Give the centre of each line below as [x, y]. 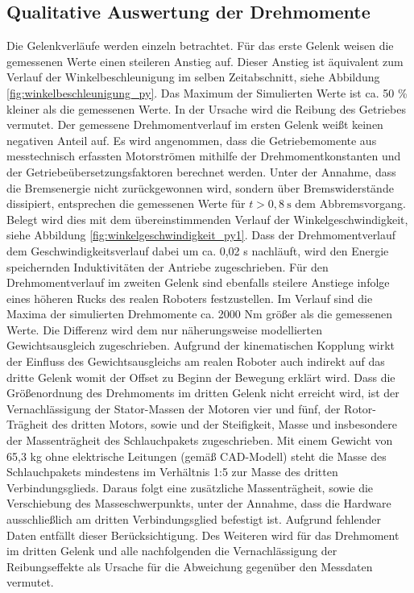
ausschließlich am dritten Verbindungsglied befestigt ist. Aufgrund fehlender [194, 519]
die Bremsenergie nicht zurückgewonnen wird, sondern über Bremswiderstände [200, 187]
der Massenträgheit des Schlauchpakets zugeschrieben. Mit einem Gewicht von [200, 440]
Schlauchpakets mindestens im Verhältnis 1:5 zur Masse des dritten [172, 472]
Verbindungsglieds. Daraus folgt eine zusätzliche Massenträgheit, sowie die [190, 487]
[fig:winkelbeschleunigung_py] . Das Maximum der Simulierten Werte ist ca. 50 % [207, 92]
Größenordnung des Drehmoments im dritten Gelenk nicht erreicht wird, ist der [203, 393]
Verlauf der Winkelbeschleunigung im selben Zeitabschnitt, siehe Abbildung [193, 77]
